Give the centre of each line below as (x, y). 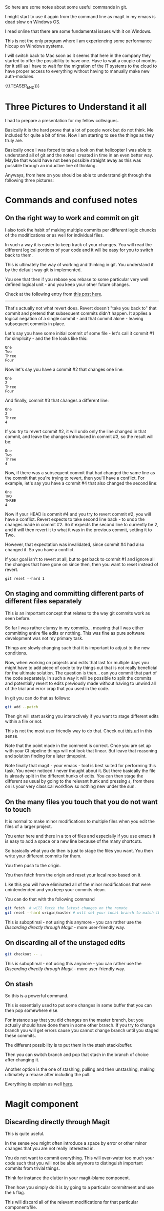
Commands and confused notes (71, 200)
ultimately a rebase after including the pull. (48, 1075)
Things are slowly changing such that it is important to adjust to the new (78, 647)
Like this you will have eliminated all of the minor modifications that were (78, 884)
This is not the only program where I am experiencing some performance (79, 41)
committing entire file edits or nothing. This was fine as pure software (75, 633)
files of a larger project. (29, 826)
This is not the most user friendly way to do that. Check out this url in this (79, 731)
